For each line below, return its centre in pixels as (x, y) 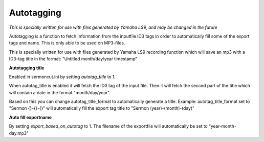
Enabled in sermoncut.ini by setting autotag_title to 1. (62, 77)
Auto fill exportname (31, 117)
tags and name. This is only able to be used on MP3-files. (67, 43)
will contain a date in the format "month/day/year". (60, 92)
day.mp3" (19, 133)
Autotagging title (27, 68)
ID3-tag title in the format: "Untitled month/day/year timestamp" (73, 59)
